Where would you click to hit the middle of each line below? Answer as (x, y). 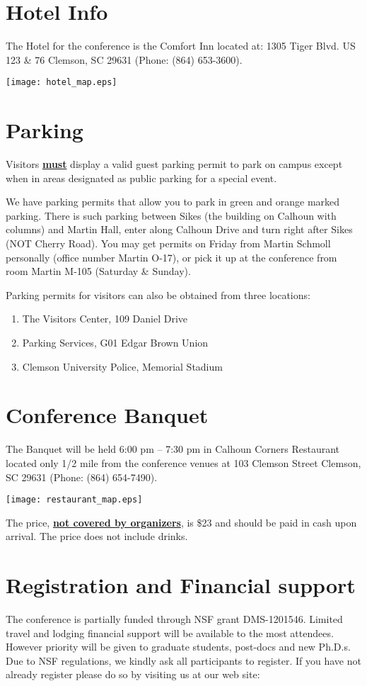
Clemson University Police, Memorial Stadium (122, 366)
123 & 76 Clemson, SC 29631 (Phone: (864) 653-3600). (124, 59)
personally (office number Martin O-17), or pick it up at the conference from (171, 257)
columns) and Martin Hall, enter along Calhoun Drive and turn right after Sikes (179, 229)
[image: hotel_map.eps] (62, 83)
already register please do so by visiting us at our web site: (133, 674)
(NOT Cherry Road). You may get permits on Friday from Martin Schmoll (168, 243)
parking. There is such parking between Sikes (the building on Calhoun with (171, 215)
